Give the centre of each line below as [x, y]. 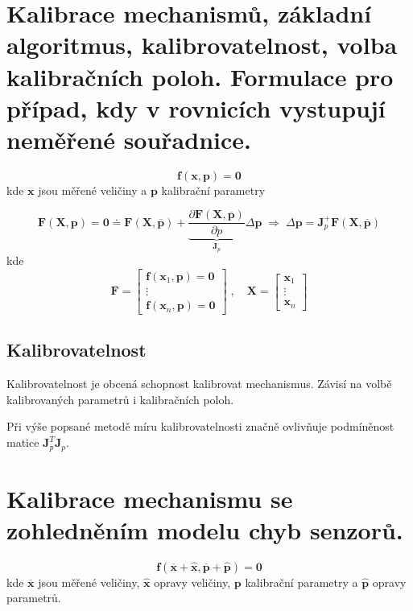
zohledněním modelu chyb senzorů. [205, 529]
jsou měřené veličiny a [93, 190]
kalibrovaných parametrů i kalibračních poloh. [120, 399]
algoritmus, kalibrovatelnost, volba [202, 45]
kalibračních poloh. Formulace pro [200, 76]
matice [23, 442]
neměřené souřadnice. [129, 139]
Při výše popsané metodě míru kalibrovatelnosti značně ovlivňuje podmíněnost [200, 426]
